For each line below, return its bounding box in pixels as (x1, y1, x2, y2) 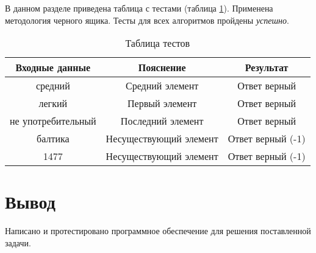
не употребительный (10, 114, 96, 128)
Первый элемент (127, 96, 197, 111)
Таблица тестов (125, 36, 190, 50)
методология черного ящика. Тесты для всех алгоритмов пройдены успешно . (5, 13, 289, 26)
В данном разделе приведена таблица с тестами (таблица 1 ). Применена (5, 2, 273, 14)
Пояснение (138, 60, 186, 75)
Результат (245, 60, 289, 75)
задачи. (5, 236, 31, 249)
